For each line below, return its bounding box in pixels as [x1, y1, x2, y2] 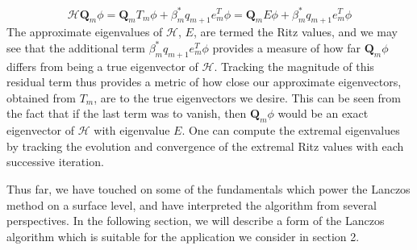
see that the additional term [6, 39, 146, 56]
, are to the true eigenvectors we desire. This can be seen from [94, 89, 402, 106]
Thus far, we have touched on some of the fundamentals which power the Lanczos [6, 181, 411, 198]
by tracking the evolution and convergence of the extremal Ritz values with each [6, 137, 404, 154]
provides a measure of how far [212, 39, 361, 56]
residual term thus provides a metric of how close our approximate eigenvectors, [6, 73, 402, 90]
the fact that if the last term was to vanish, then [6, 105, 247, 122]
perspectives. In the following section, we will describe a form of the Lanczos [6, 212, 385, 229]
